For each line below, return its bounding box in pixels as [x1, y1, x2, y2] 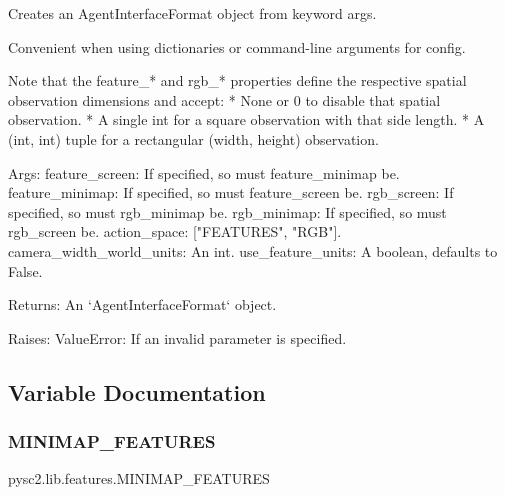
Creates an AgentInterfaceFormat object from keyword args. [8, 3, 377, 23]
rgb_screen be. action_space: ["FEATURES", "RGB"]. [8, 221, 342, 242]
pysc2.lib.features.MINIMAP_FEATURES [8, 468, 270, 489]
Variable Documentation [8, 376, 266, 407]
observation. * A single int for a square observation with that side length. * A [8, 109, 485, 130]
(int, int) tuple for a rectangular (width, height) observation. [8, 128, 379, 149]
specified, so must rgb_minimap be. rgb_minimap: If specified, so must [8, 201, 447, 222]
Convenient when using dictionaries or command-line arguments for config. [8, 36, 466, 57]
